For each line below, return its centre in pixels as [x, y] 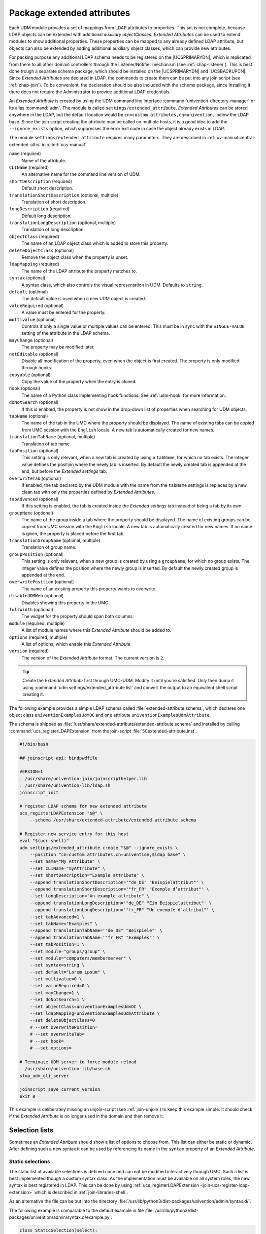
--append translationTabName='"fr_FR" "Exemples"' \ [95, 937]
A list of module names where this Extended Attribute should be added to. [96, 630]
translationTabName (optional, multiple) [52, 437]
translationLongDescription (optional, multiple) [63, 223]
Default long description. [47, 216]
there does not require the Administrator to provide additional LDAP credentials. [90, 92]
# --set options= [51, 1048]
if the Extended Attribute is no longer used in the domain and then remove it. [87, 1116]
